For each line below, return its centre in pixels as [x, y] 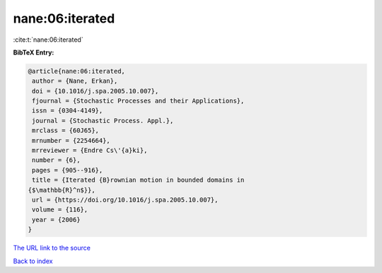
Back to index [33, 261]
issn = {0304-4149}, [68, 111]
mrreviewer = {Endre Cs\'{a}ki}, [90, 151]
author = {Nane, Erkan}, [75, 81]
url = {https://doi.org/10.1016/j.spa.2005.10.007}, [125, 200]
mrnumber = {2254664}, [71, 140]
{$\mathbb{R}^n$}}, [62, 190]
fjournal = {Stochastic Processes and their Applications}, [138, 101]
